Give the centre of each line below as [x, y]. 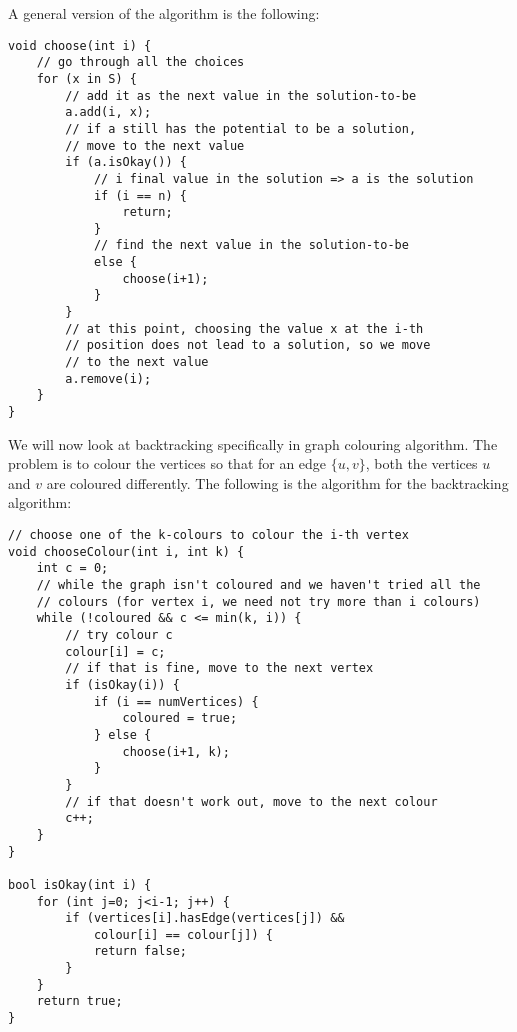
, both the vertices [421, 463]
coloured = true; [180, 718]
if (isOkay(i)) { [122, 684]
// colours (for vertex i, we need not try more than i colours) [258, 601]
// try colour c [119, 635]
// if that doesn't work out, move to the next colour [251, 801]
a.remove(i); [108, 378]
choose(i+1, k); [176, 751]
